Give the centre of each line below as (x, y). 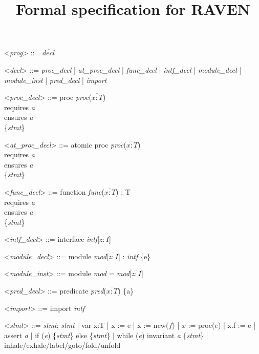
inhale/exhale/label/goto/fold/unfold (62, 345)
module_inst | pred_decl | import (56, 80)
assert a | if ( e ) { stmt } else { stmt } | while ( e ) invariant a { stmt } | (106, 335)
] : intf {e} (134, 256)
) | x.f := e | (237, 325)
